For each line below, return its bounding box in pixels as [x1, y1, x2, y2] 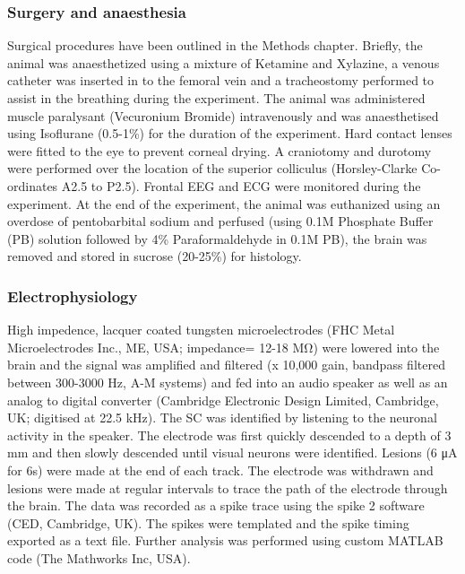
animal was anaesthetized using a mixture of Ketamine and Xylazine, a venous [7, 53, 440, 72]
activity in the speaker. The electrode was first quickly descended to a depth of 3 [7, 425, 452, 444]
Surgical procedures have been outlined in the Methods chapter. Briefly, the [7, 36, 423, 55]
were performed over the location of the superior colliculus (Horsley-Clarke [7, 159, 418, 178]
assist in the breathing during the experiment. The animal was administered [7, 89, 426, 107]
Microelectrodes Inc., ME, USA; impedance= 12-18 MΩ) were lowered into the [7, 337, 440, 356]
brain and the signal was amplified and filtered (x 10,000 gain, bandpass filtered [7, 355, 445, 374]
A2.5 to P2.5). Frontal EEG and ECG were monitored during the [61, 176, 421, 195]
